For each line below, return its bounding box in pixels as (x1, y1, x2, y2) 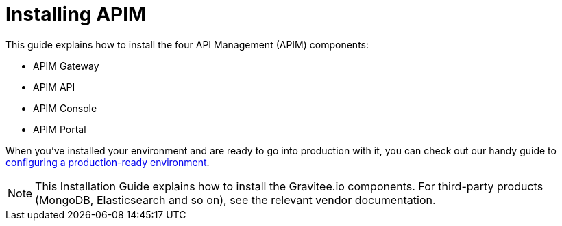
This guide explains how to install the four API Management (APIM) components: (5, 38, 369, 51)
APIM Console (33, 102, 97, 114)
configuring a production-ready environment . (5, 156, 210, 168)
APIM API (33, 81, 75, 93)
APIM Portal (33, 123, 86, 135)
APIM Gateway (33, 59, 99, 72)
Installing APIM (5, 3, 147, 26)
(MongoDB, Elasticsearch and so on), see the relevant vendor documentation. (35, 193, 436, 207)
